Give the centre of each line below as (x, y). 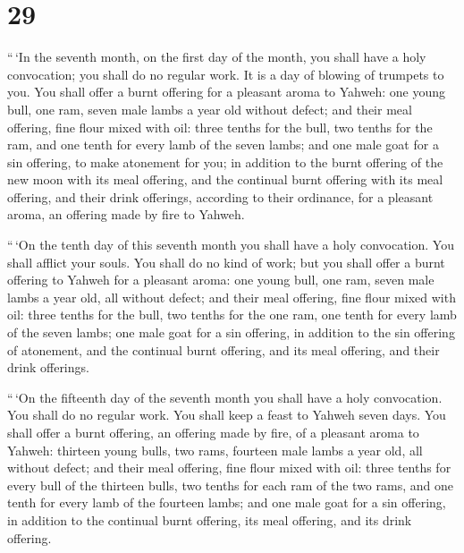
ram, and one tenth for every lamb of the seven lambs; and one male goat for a (223, 145)
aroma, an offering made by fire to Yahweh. (126, 214)
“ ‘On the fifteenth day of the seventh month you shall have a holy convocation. (225, 397)
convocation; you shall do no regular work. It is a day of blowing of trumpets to (226, 74)
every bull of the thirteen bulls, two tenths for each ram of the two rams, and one (230, 485)
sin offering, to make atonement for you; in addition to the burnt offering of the (225, 162)
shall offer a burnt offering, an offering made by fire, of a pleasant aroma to (213, 432)
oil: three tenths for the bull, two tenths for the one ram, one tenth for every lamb (232, 315)
